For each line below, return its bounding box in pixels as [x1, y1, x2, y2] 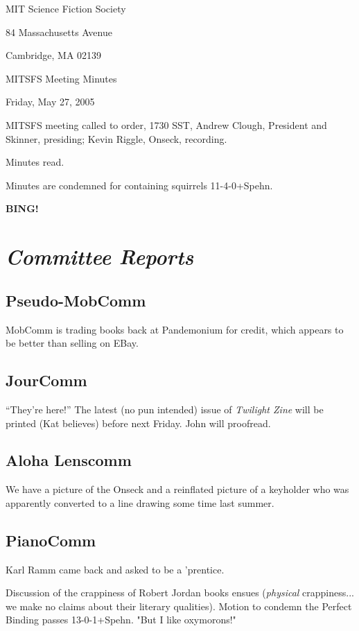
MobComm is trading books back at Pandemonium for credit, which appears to [6, 322, 344, 336]
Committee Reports [6, 242, 194, 271]
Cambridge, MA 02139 [6, 48, 102, 62]
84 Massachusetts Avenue [6, 24, 112, 39]
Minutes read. [6, 155, 64, 169]
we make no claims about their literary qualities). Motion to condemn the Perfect [6, 598, 352, 613]
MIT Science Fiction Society [6, 1, 126, 15]
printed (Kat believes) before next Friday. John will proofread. [6, 415, 271, 430]
